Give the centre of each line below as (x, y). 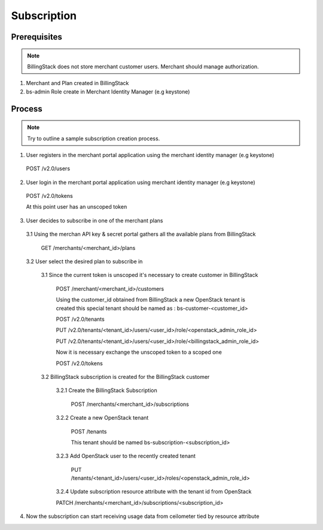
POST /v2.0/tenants (80, 319)
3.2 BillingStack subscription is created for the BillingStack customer (125, 377)
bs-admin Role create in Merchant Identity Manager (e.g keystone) (108, 91)
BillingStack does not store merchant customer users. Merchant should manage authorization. (143, 67)
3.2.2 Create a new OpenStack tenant (102, 418)
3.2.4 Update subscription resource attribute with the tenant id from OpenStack (154, 492)
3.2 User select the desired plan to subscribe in (84, 261)
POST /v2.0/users (48, 168)
